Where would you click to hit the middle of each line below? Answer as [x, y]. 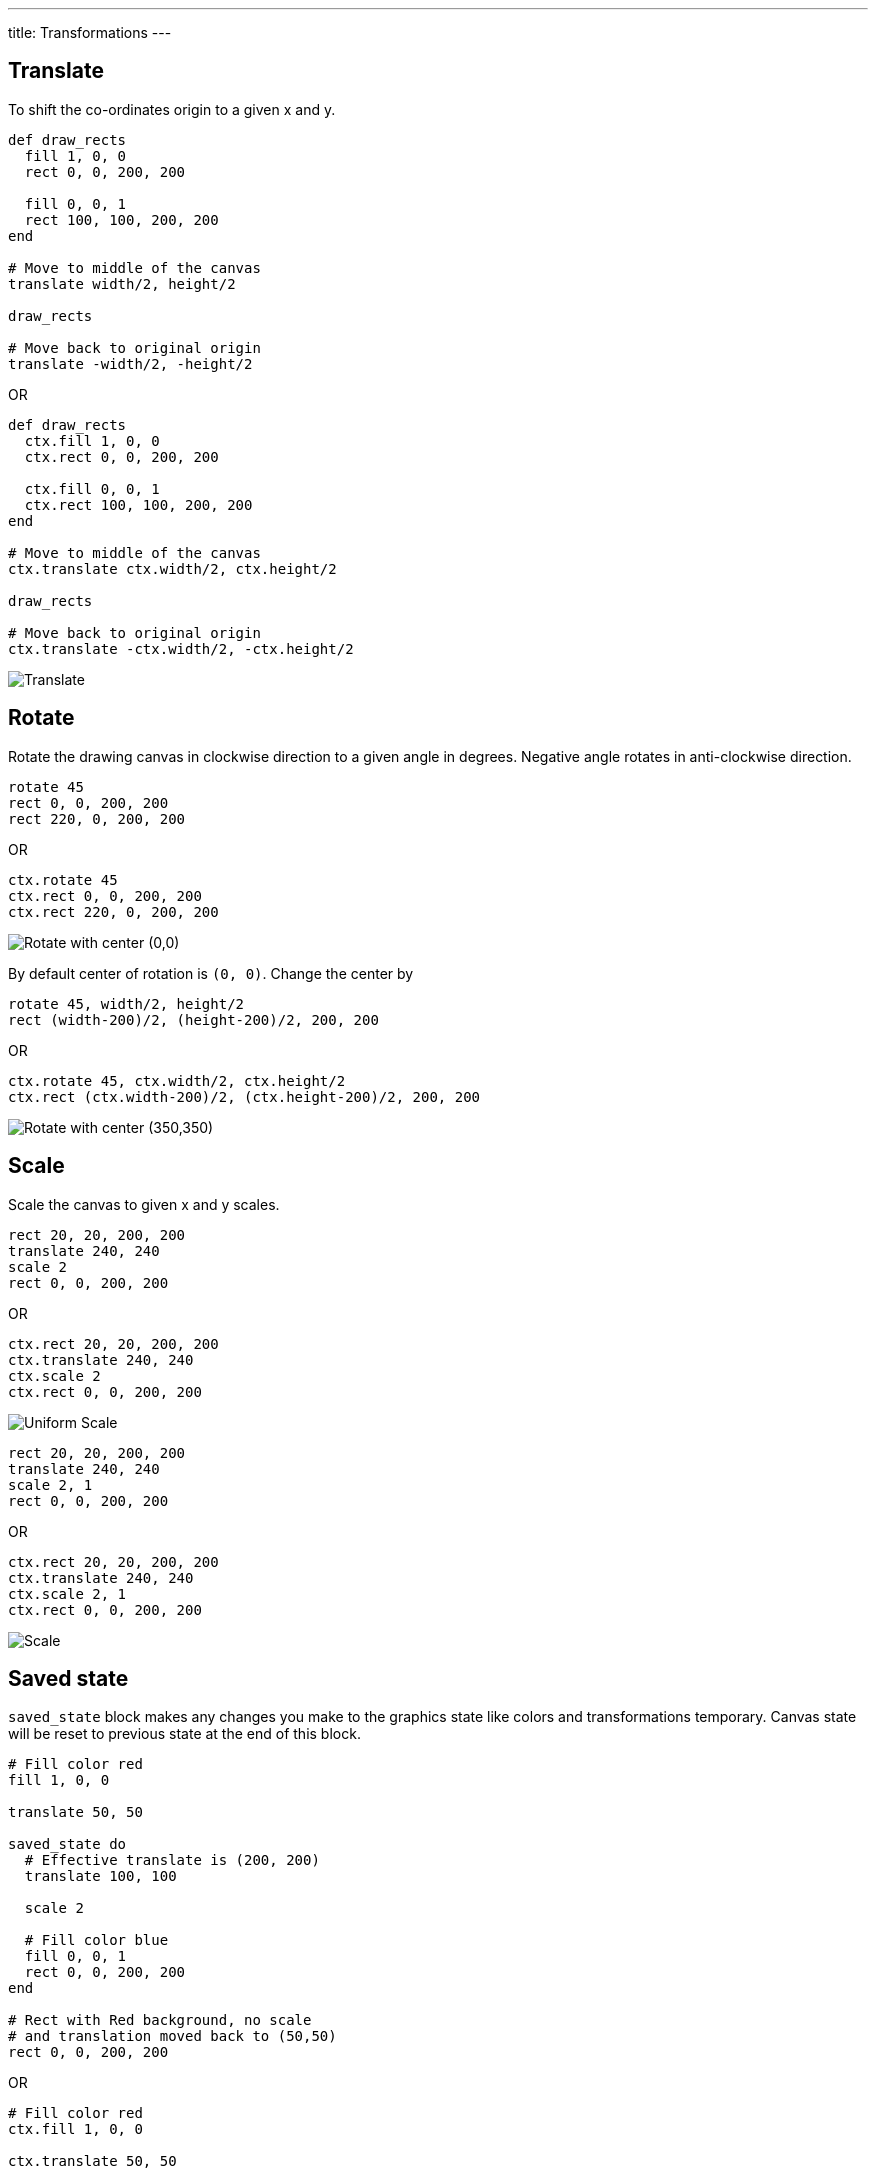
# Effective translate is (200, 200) [172, 1860]
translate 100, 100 [100, 1876]
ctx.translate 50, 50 [92, 2161]
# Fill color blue [96, 1940]
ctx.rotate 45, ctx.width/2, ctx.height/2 [177, 1080]
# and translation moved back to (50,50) [172, 2036]
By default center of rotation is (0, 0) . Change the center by [211, 973]
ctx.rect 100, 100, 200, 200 [138, 504]
